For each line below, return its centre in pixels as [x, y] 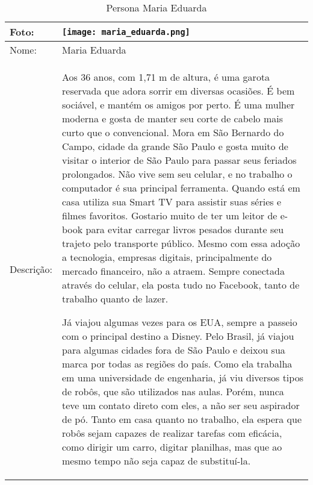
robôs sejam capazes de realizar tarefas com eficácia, [172, 433]
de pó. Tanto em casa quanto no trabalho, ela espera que [182, 419]
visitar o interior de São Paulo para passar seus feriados [179, 160]
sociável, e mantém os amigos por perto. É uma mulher [178, 105]
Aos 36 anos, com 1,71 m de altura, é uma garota [166, 77]
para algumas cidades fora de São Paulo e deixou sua [174, 350]
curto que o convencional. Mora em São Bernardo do [173, 132]
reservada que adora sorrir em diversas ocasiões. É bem [178, 91]
